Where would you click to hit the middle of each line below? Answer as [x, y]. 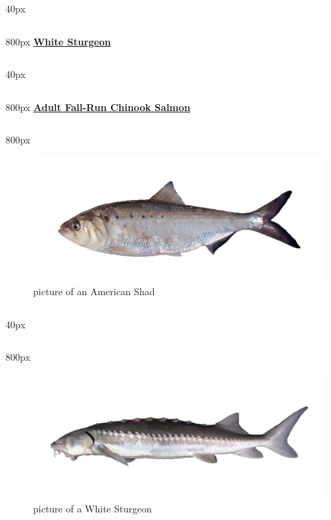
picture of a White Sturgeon [92, 508]
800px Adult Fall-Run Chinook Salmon [98, 107]
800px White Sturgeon [58, 41]
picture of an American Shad [94, 291]
